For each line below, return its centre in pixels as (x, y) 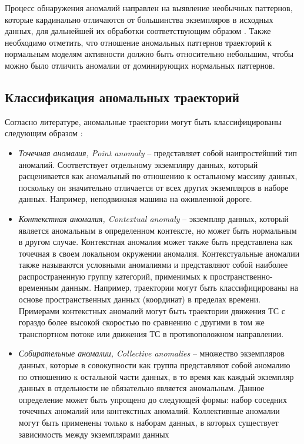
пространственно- (241, 276)
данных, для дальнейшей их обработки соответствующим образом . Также (138, 31)
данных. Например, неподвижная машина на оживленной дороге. (135, 199)
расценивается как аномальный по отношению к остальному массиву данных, (158, 176)
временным (39, 287)
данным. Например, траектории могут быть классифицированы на (180, 287)
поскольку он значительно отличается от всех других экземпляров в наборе (153, 187)
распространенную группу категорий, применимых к (113, 276)
